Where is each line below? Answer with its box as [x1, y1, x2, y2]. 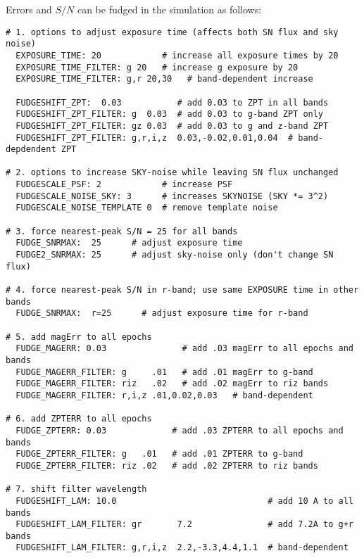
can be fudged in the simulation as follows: [77, 2, 262, 16]
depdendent [6, 144, 56, 155]
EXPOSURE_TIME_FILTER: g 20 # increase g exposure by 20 [15, 62, 299, 72]
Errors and [6, 2, 52, 16]
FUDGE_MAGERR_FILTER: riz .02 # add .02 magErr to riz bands [15, 379, 329, 389]
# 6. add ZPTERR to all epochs [6, 414, 152, 424]
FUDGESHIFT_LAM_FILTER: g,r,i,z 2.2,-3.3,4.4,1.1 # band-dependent [15, 543, 349, 553]
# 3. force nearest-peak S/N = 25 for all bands [6, 226, 238, 236]
